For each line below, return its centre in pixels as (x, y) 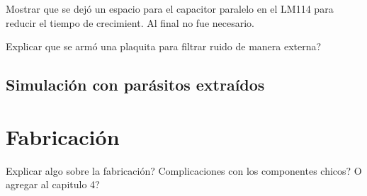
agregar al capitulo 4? (53, 184)
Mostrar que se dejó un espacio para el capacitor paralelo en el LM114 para (170, 8)
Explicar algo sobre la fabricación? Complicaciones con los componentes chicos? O (184, 170)
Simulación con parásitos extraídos (135, 85)
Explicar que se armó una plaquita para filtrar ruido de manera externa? (164, 46)
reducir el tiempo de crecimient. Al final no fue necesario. (130, 22)
